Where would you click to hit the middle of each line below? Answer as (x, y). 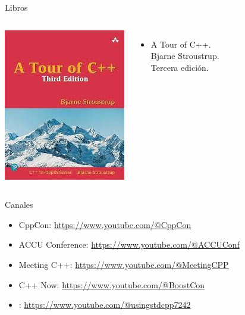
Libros (16, 7)
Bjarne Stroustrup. (185, 56)
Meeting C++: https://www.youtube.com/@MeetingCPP (124, 264)
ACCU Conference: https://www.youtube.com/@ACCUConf (129, 244)
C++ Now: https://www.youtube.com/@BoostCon (112, 284)
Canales (19, 205)
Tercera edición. (180, 67)
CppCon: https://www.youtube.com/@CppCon (105, 224)
